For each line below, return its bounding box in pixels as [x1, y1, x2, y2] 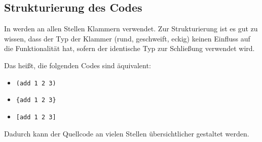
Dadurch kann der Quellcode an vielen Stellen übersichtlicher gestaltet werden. [4, 128, 249, 138]
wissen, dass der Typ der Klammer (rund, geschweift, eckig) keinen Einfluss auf [4, 33, 250, 43]
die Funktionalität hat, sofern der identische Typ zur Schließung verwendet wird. [4, 43, 255, 54]
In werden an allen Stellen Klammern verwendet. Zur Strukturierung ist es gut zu [4, 23, 258, 34]
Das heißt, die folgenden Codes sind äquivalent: [4, 60, 151, 70]
